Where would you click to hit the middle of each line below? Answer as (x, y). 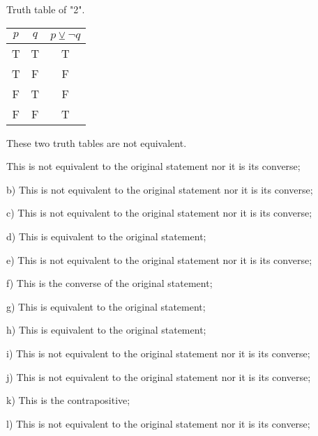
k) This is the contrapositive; (68, 400)
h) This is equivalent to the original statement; (106, 330)
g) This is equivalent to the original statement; (106, 306)
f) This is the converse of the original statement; (109, 283)
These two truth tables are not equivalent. (97, 142)
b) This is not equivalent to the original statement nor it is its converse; (160, 189)
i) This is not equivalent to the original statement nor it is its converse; (158, 353)
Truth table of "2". (46, 9)
